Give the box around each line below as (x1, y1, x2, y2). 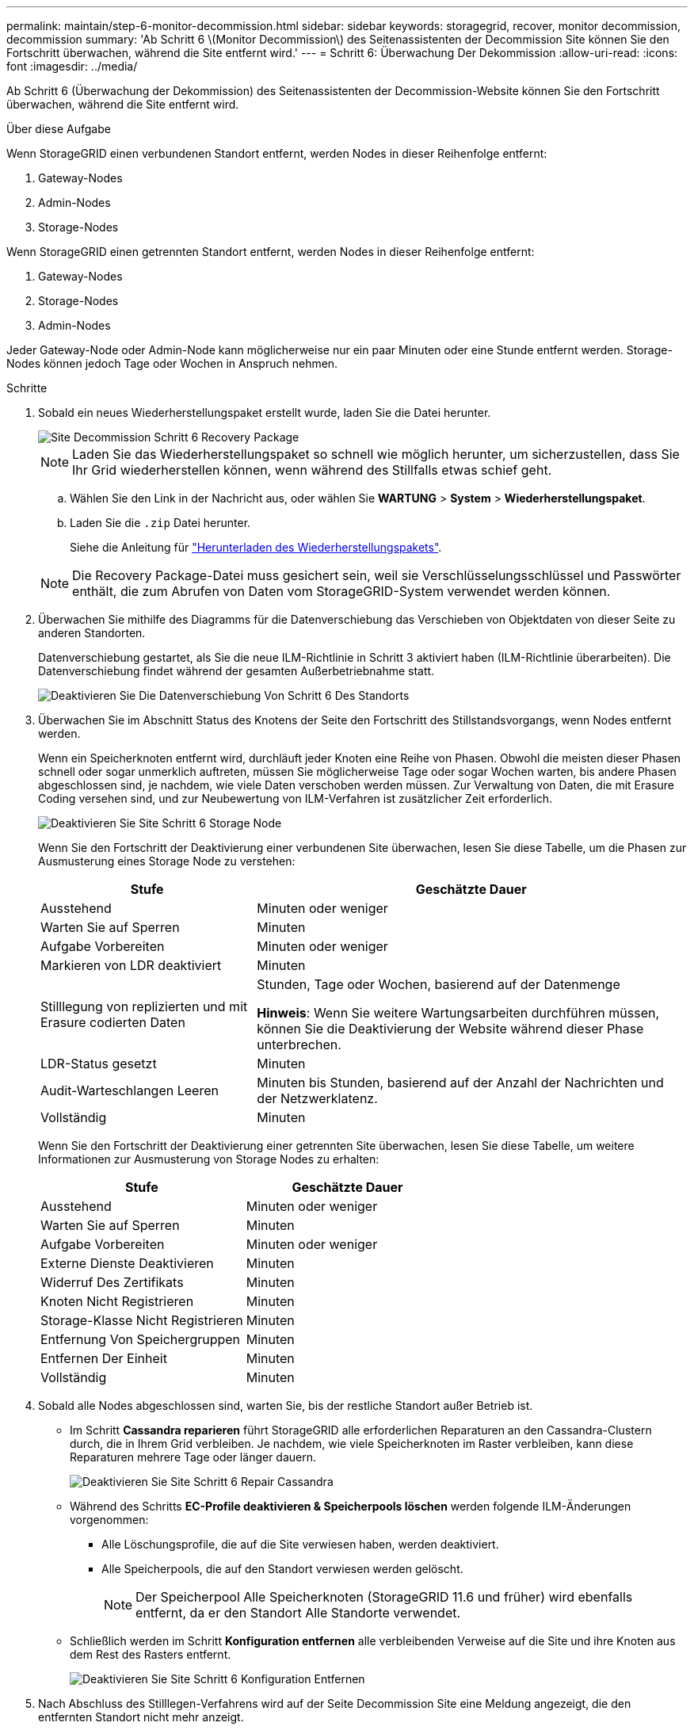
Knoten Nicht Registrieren (40, 1293, 194, 1309)
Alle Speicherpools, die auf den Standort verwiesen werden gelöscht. (101, 1562, 463, 1575)
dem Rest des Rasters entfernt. (70, 1648, 231, 1661)
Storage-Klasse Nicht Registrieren (40, 1312, 243, 1328)
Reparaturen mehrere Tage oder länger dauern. (70, 1450, 317, 1464)
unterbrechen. (257, 1037, 341, 1052)
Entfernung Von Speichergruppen (40, 1331, 241, 1347)
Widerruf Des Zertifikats (40, 1274, 184, 1290)
